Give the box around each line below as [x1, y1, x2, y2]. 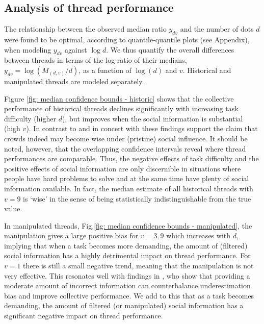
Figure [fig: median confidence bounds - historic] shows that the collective [4, 93, 234, 104]
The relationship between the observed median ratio [4, 23, 167, 34]
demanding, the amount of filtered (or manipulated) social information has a [4, 300, 244, 311]
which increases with [166, 230, 231, 241]
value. [4, 203, 22, 214]
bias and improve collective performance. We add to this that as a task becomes [4, 290, 254, 301]
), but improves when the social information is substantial [62, 113, 243, 123]
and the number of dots [180, 23, 254, 34]
